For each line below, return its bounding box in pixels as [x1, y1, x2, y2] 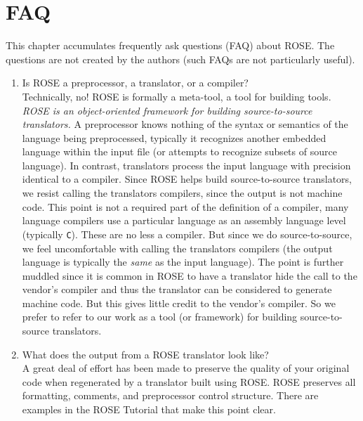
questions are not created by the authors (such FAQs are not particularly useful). [6, 51, 355, 66]
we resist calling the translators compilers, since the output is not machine [22, 186, 343, 200]
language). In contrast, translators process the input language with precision [22, 157, 351, 172]
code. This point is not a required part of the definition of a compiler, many [22, 199, 349, 214]
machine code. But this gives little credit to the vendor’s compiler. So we [22, 295, 336, 310]
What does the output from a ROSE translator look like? [22, 346, 269, 361]
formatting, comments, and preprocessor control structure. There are [22, 388, 319, 403]
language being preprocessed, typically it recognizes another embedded [22, 130, 326, 145]
